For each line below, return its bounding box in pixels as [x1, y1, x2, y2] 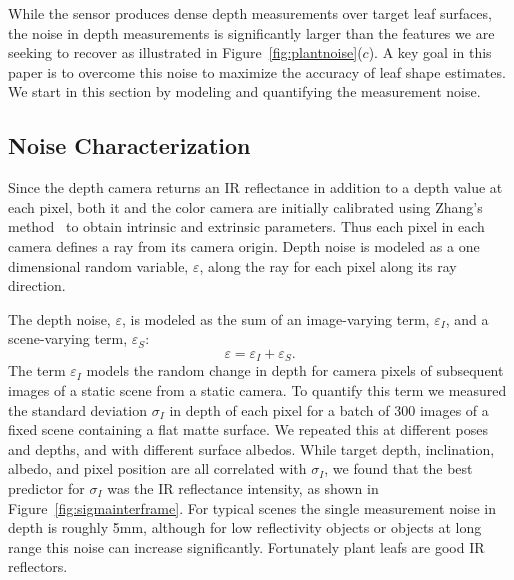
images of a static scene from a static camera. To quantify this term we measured [8, 379, 507, 400]
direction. [8, 275, 66, 296]
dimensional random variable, [8, 255, 189, 276]
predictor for [8, 477, 85, 498]
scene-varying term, [8, 328, 128, 349]
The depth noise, [8, 308, 111, 329]
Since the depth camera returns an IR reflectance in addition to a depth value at [8, 177, 503, 198]
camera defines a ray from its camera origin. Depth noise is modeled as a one [8, 235, 480, 256]
